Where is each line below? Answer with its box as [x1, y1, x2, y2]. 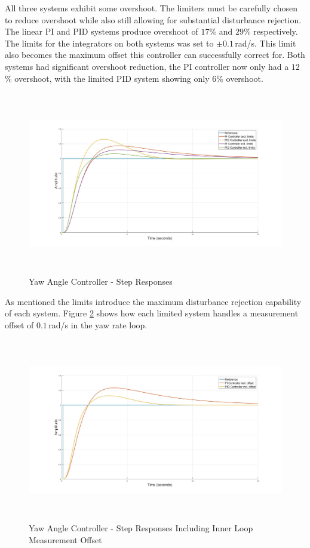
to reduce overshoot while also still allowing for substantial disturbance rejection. [5, 13, 302, 26]
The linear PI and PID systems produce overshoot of [5, 25, 198, 38]
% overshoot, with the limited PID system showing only [5, 72, 210, 84]
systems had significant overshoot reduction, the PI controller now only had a [5, 60, 289, 72]
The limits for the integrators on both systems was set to [5, 36, 214, 49]
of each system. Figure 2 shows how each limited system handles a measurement [5, 307, 299, 319]
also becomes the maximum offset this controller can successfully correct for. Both [5, 48, 305, 61]
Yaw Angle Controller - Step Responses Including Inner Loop [29, 522, 253, 534]
